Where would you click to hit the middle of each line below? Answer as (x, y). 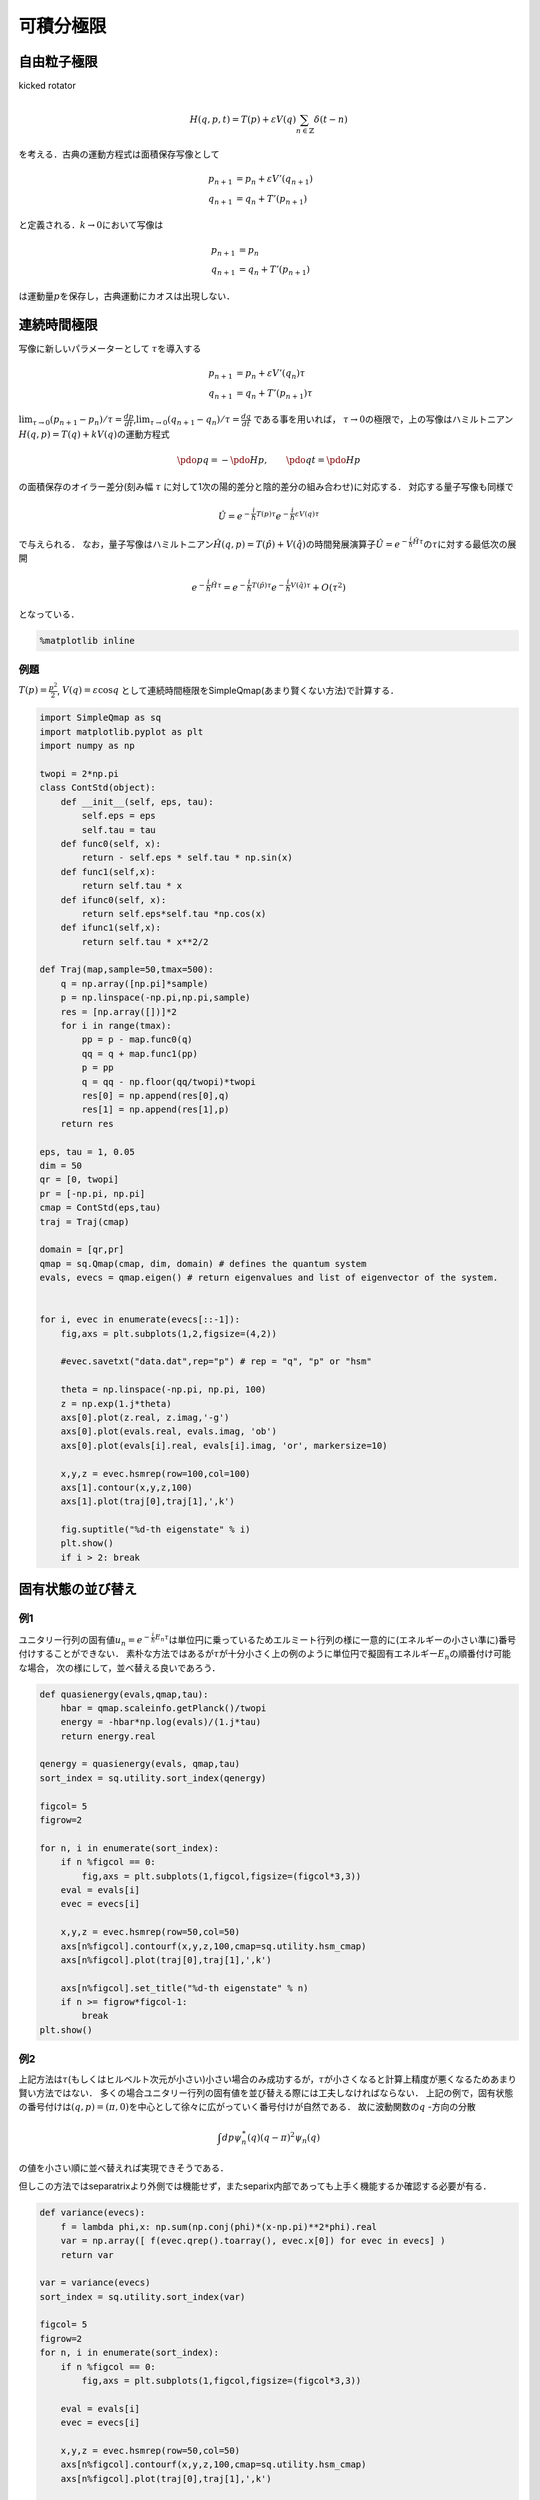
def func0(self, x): (111, 843)
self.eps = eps (119, 816)
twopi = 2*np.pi (79, 773)
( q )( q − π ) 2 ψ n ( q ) (283, 2137)
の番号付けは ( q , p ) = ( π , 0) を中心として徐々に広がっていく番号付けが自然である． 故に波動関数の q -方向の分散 (247, 2107)
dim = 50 (61, 1165)
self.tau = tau (119, 829)
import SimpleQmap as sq (100, 718)
